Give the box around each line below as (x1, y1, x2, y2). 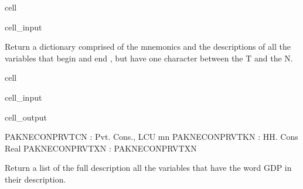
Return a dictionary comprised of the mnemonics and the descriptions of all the (5, 40, 291, 53)
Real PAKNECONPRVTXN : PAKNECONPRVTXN (5, 142, 197, 154)
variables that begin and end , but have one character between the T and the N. (5, 51, 293, 64)
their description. (5, 173, 66, 185)
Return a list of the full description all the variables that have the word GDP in (5, 161, 292, 174)
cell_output (5, 111, 47, 123)
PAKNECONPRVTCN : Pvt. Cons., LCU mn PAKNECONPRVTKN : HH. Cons (5, 130, 298, 143)
